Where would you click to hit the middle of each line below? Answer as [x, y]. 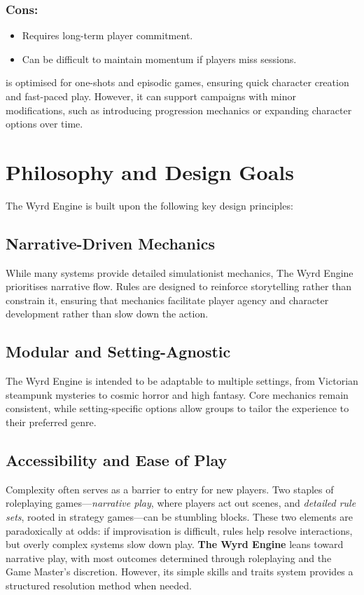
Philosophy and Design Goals [150, 171]
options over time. [44, 124]
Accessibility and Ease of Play [117, 460]
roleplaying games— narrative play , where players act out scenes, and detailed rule [181, 503]
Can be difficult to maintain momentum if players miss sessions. [159, 59]
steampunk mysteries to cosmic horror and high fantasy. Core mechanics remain [177, 394]
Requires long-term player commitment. [107, 35]
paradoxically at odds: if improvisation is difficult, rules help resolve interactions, [179, 530]
